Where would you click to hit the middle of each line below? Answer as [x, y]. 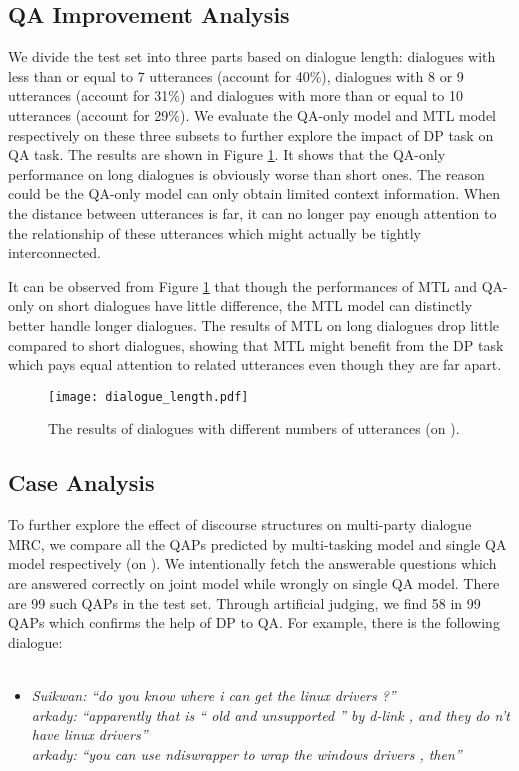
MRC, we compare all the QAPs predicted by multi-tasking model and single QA [257, 543]
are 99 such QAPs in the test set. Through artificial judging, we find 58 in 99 [244, 602]
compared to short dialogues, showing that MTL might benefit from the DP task [256, 344]
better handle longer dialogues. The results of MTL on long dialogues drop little [254, 324]
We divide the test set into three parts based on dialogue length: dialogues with [252, 56]
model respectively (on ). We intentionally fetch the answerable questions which [252, 563]
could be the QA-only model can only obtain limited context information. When [254, 193]
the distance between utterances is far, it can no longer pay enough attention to [252, 212]
